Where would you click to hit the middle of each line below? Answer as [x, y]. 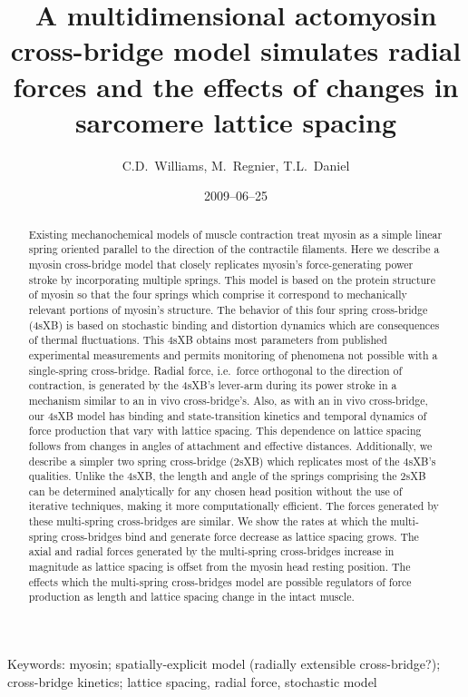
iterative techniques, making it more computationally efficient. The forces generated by [234, 506]
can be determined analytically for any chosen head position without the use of [215, 491]
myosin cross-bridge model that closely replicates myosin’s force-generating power [221, 264]
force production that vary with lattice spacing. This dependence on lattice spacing [225, 431]
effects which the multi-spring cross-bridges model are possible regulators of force [220, 581]
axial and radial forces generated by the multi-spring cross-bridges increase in [211, 551]
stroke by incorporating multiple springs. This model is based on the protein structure [232, 279]
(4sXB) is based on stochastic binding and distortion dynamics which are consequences [234, 324]
